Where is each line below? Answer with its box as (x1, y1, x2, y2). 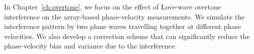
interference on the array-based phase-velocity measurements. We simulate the (4, 11, 245, 21)
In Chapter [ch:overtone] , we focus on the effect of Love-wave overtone (4, 1, 221, 11)
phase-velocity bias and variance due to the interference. (4, 40, 177, 51)
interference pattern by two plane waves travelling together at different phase (4, 21, 241, 31)
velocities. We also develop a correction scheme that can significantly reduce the (4, 30, 250, 41)
